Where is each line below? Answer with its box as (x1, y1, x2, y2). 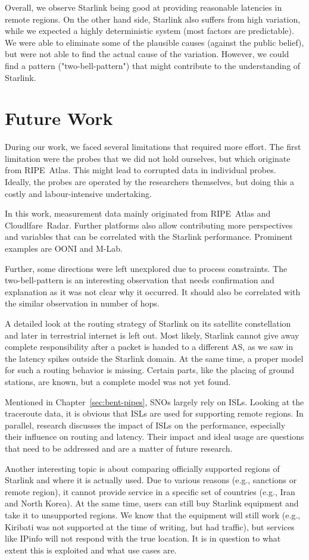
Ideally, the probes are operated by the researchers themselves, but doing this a (5, 176, 295, 188)
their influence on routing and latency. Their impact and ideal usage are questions (5, 430, 304, 443)
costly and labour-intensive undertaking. (5, 187, 152, 199)
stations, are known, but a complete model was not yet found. (5, 375, 231, 387)
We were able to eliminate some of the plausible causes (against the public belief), (5, 36, 304, 48)
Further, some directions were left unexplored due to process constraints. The (5, 262, 288, 274)
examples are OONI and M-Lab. (5, 242, 123, 255)
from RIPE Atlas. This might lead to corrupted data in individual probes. (5, 164, 276, 176)
